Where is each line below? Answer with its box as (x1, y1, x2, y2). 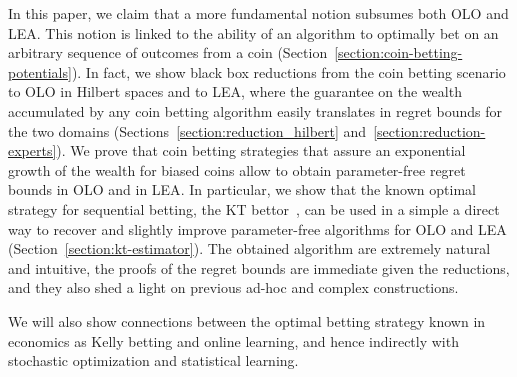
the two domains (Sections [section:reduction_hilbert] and (8, 120, 367, 141)
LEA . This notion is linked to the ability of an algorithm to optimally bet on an (8, 22, 499, 43)
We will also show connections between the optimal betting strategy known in (8, 310, 486, 331)
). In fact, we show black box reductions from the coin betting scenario (71, 61, 506, 82)
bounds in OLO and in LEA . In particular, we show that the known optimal (8, 179, 476, 200)
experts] (8, 140, 57, 161)
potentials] (8, 61, 72, 82)
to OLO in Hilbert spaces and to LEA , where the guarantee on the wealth (8, 81, 462, 102)
